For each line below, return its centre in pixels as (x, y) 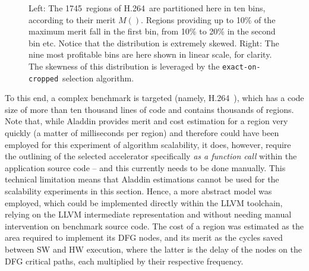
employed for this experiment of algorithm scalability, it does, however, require (148, 144)
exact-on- (242, 67)
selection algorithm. (98, 78)
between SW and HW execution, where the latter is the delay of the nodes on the (153, 249)
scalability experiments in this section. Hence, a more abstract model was (138, 191)
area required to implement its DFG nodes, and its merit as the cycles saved (144, 237)
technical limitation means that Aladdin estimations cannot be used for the (142, 179)
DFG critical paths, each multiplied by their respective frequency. (124, 261)
